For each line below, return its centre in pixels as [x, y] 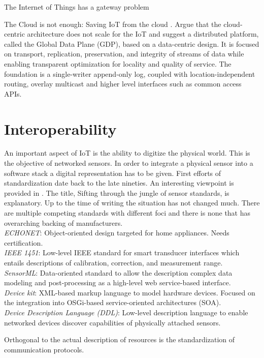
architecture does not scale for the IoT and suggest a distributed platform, [143, 34]
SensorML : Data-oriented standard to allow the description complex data [118, 272]
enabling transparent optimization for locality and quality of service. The [118, 63]
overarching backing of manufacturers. [63, 222]
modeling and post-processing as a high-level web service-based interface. [118, 282]
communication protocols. [44, 349]
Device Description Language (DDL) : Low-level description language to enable [126, 312]
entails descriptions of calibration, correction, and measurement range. [113, 262]
